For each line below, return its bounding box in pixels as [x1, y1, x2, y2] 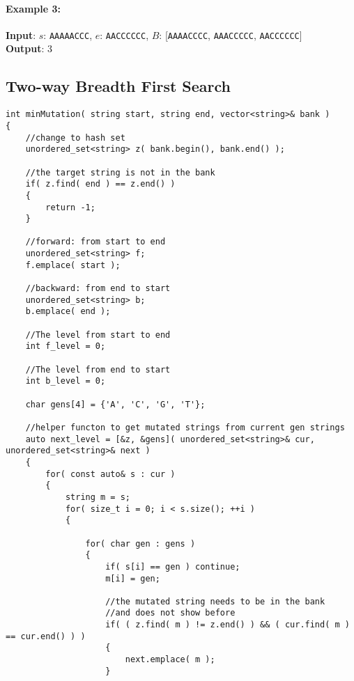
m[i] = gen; [105, 573, 160, 584]
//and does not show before [105, 608, 236, 618]
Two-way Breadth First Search [6, 75, 231, 97]
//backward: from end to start [25, 283, 171, 294]
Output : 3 [6, 41, 53, 56]
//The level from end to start [25, 364, 171, 375]
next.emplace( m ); [125, 655, 215, 665]
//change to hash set [25, 132, 125, 143]
